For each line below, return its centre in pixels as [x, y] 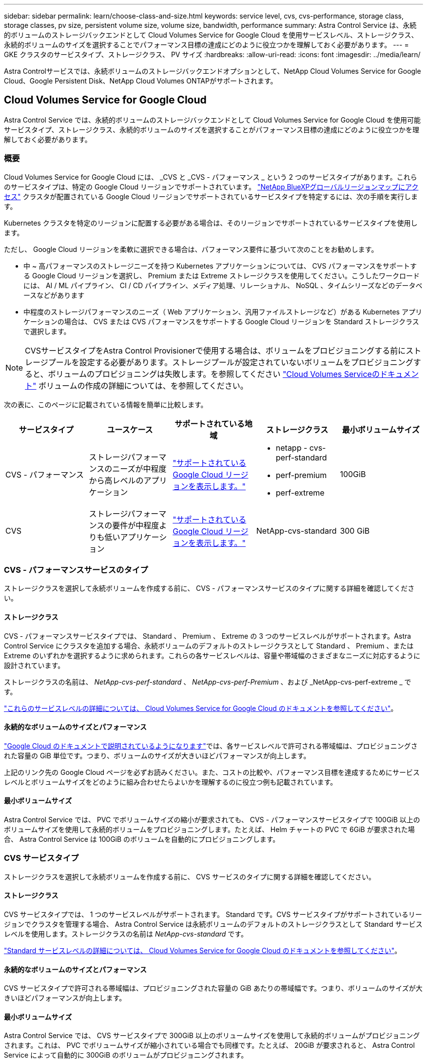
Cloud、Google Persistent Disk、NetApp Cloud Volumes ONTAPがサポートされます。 [141, 81]
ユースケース [130, 429]
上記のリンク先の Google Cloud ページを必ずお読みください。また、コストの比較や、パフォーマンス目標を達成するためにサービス [212, 772]
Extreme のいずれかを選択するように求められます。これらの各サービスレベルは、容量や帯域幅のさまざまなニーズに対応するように [212, 655]
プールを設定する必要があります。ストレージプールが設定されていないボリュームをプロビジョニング [231, 362]
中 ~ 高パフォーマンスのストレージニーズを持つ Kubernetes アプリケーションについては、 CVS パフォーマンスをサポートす [220, 266]
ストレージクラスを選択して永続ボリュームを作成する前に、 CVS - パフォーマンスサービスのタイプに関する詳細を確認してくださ [209, 588]
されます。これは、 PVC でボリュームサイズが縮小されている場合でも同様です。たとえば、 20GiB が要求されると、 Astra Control [209, 1045]
